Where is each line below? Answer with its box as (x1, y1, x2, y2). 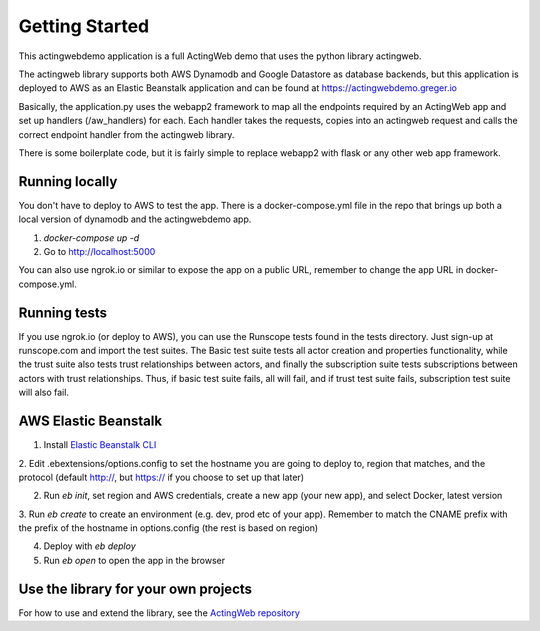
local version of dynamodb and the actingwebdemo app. (18, 213, 252, 225)
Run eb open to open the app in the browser (43, 554, 225, 566)
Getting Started (18, 15, 150, 37)
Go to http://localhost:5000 (43, 245, 156, 257)
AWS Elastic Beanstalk (18, 413, 163, 430)
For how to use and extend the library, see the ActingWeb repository (18, 606, 300, 619)
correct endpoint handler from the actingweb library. (18, 128, 235, 140)
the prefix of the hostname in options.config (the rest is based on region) (18, 522, 319, 534)
